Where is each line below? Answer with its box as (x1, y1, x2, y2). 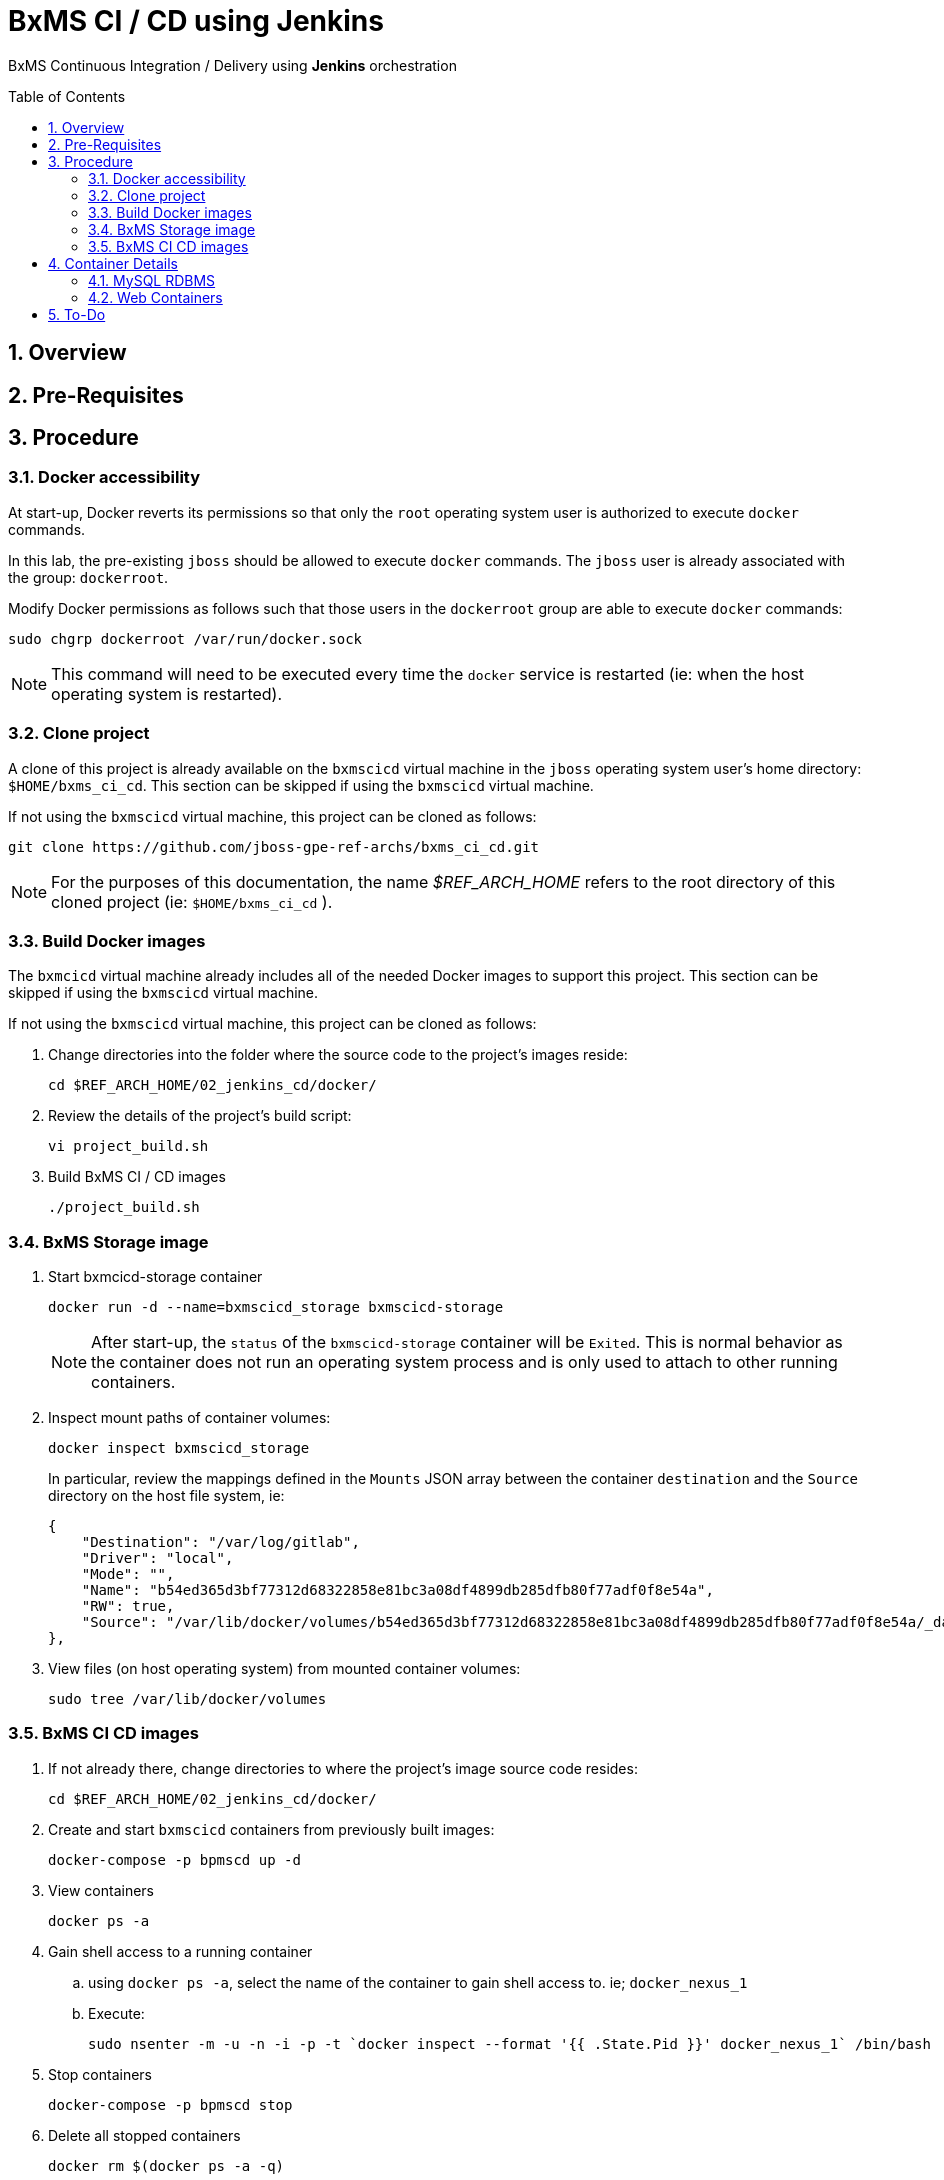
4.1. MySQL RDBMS (88, 271, 216, 289)
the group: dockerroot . (8, 568, 169, 586)
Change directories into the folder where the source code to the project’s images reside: (48, 1046, 628, 1064)
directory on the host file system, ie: (48, 1487, 285, 1505)
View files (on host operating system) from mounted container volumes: (48, 1660, 521, 1678)
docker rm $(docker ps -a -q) (48, 2157, 285, 2174)
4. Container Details (48, 254, 178, 272)
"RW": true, (81, 1598, 175, 1615)
